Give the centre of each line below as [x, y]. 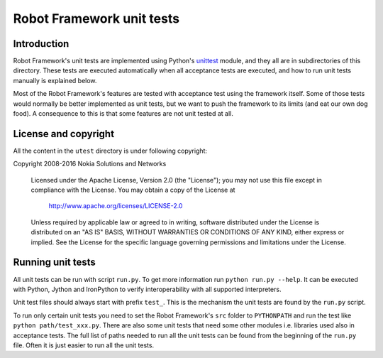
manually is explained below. [55, 80]
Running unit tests [54, 262]
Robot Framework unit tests [96, 18]
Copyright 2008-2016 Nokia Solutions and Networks [90, 164]
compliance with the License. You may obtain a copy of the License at [133, 190]
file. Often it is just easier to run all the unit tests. [84, 345]
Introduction [41, 44]
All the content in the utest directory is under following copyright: [110, 151]
